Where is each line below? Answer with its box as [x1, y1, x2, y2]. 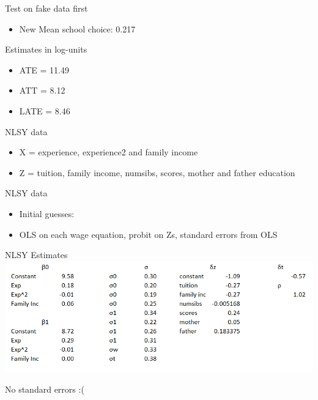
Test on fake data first [5, 2, 88, 14]
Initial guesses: [19, 207, 75, 220]
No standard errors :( [5, 383, 84, 396]
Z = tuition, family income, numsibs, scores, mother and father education [19, 166, 295, 179]
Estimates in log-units [5, 43, 87, 56]
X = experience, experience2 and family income [19, 146, 198, 158]
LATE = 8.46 [19, 104, 70, 117]
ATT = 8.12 [19, 84, 65, 97]
